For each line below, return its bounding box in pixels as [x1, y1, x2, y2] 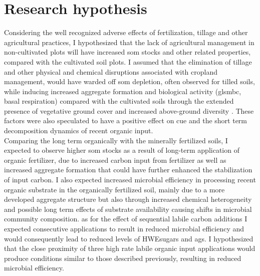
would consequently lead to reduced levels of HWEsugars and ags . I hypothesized [4, 233, 253, 243]
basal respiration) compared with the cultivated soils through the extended [4, 96, 234, 106]
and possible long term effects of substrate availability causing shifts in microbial [4, 203, 252, 214]
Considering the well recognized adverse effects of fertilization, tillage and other [4, 27, 248, 38]
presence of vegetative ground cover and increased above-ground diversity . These [4, 105, 254, 116]
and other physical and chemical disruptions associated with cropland [4, 66, 217, 77]
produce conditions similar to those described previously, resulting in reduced [4, 252, 241, 263]
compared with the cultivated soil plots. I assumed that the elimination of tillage [4, 56, 252, 67]
